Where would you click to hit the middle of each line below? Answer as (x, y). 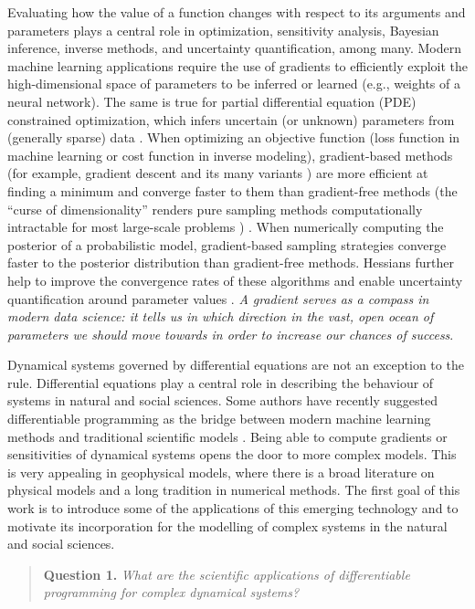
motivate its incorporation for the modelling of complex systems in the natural (227, 525)
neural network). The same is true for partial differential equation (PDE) (212, 101)
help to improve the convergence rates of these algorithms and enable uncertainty (235, 280)
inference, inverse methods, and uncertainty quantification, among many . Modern (234, 48)
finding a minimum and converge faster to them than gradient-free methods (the (232, 190)
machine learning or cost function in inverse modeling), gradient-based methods (230, 155)
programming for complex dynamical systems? (171, 592)
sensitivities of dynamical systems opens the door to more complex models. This (232, 454)
